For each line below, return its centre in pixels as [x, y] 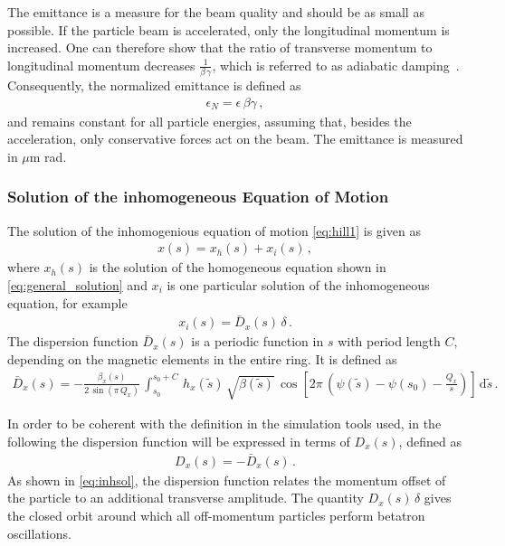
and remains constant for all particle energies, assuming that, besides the [210, 121]
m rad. [48, 156]
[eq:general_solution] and [77, 284]
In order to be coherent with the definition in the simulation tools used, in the [224, 424]
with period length [389, 341]
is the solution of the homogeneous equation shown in [238, 267]
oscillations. [39, 533]
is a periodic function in [257, 341]
